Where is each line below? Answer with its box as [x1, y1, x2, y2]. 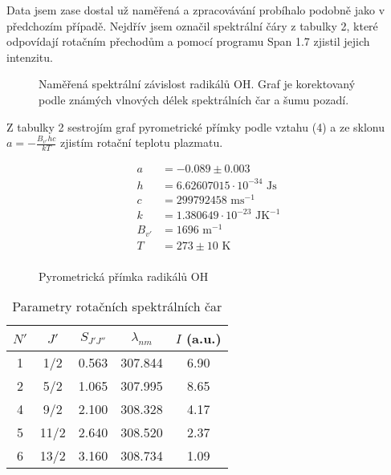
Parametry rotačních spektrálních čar [12, 297, 222, 316]
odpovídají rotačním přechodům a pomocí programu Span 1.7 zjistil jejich [6, 33, 370, 50]
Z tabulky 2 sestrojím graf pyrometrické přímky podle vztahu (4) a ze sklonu [6, 118, 385, 135]
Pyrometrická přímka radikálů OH [39, 267, 209, 284]
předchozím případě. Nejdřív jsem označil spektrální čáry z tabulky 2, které [6, 17, 378, 34]
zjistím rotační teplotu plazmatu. [60, 134, 223, 151]
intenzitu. [6, 48, 53, 65]
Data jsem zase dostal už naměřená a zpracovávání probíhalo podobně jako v [6, 2, 385, 18]
